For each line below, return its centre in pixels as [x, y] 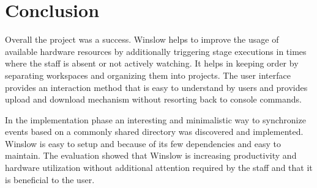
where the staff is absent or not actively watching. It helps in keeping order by [152, 63]
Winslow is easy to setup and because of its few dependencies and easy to [143, 143]
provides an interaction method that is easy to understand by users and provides [156, 87]
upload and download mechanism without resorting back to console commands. [153, 99]
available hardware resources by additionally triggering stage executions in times [156, 51]
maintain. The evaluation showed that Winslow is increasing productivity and [151, 155]
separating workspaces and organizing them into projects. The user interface [148, 75]
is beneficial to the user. [50, 179]
